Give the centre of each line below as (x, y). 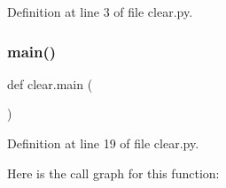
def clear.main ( (50, 83)
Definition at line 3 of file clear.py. (100, 11)
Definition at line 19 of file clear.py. (103, 143)
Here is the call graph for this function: (113, 173)
